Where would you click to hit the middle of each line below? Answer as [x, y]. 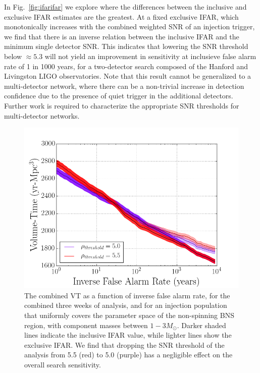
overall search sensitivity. [63, 364]
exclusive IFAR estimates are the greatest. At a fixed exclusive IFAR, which [121, 16]
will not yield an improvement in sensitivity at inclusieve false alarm [150, 56]
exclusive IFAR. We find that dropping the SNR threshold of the [124, 344]
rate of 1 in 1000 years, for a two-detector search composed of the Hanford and [126, 66]
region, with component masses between [86, 325]
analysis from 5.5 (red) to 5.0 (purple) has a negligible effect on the [128, 355]
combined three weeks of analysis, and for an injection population [126, 305]
